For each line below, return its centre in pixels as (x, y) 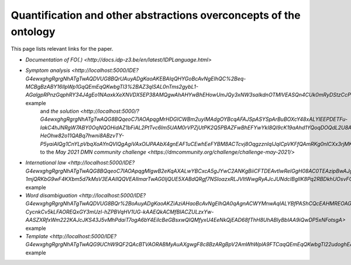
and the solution (59, 111)
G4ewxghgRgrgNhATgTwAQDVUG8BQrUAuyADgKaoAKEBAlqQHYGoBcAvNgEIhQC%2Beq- (136, 78)
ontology (33, 32)
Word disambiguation (51, 195)
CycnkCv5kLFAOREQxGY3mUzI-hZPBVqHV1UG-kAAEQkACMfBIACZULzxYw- (120, 212)
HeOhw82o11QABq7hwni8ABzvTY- (82, 136)
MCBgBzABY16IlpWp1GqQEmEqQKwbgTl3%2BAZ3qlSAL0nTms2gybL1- (112, 86)
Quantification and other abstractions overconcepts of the (156, 15)
